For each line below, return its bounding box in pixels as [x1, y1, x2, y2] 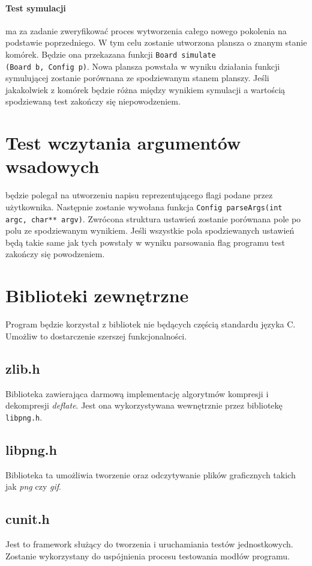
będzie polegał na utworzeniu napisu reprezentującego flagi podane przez [5, 189, 273, 201]
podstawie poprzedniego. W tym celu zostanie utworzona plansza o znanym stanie [5, 36, 307, 49]
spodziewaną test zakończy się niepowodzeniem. [5, 95, 181, 108]
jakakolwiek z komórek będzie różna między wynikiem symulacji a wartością [5, 83, 286, 96]
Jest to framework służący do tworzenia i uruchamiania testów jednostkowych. [5, 538, 293, 550]
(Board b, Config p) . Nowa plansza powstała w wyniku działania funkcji [5, 59, 280, 72]
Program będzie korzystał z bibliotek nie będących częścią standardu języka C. [5, 318, 296, 330]
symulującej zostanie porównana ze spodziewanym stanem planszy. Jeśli [5, 72, 269, 84]
